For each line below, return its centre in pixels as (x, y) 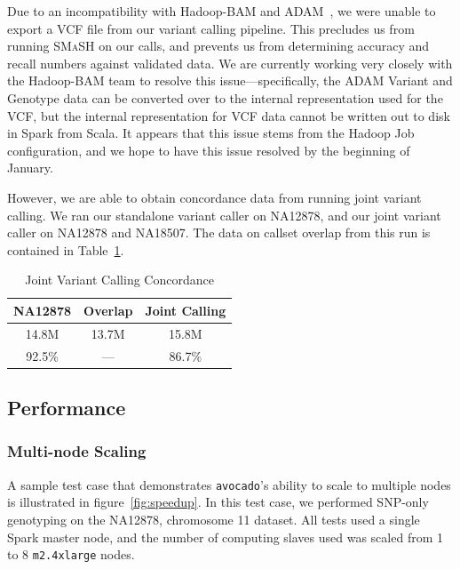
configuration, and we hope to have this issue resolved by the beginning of (209, 150)
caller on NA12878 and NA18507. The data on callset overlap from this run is (219, 232)
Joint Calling (186, 310)
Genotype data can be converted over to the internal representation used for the (225, 97)
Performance (67, 408)
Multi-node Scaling (77, 451)
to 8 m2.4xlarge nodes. (71, 554)
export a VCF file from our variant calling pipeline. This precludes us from (211, 28)
